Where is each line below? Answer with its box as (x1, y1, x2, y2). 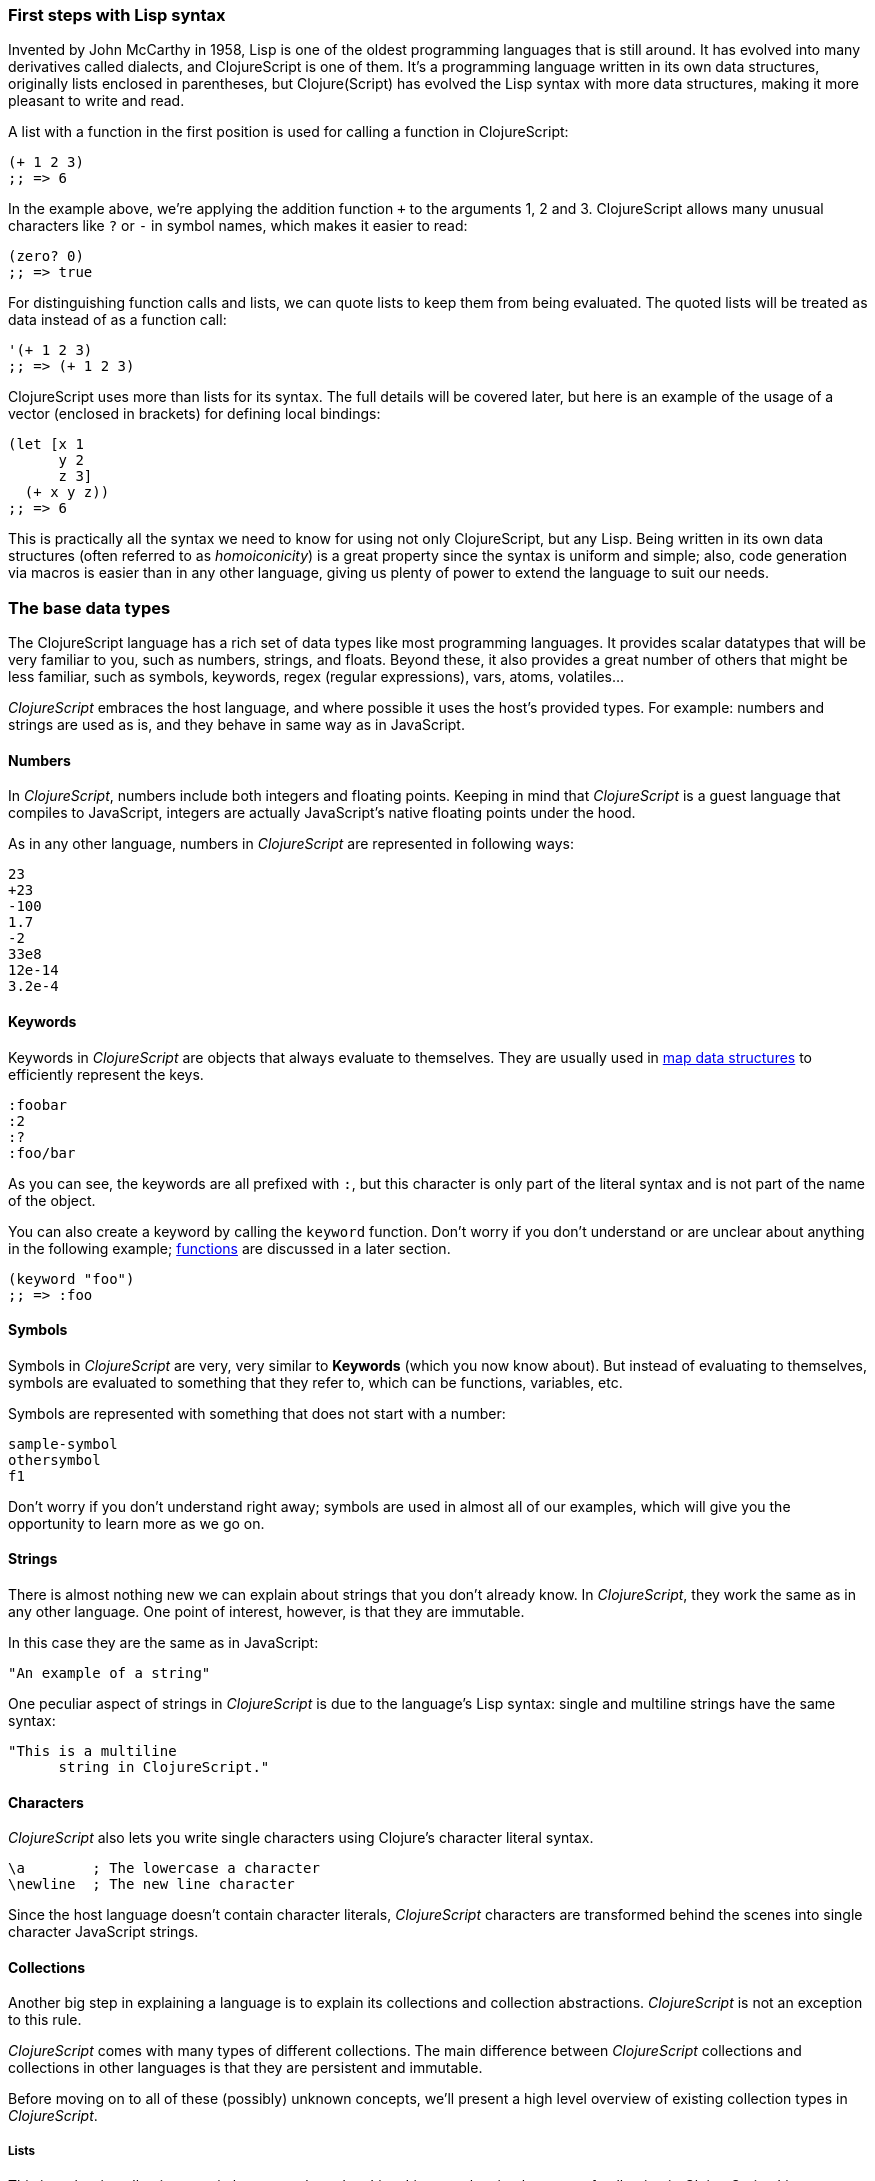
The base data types (8, 597, 171, 618)
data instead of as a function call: (8, 311, 227, 329)
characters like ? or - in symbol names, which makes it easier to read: (8, 217, 468, 235)
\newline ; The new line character (8, 1876, 295, 1893)
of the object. (8, 1191, 96, 1209)
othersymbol (8, 1451, 101, 1468)
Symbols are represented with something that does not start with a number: (8, 1404, 506, 1422)
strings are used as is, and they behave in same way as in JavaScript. (8, 716, 465, 734)
